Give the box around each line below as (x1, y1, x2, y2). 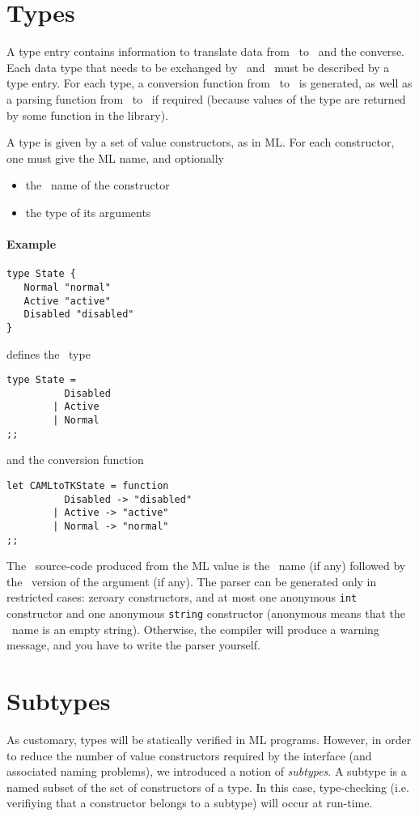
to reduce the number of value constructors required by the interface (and (6, 747, 372, 764)
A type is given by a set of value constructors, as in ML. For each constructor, (6, 134, 395, 151)
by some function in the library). (6, 106, 169, 123)
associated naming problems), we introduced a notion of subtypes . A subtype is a (6, 763, 407, 780)
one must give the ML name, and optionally (6, 149, 224, 166)
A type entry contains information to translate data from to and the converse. (6, 43, 404, 60)
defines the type (6, 345, 91, 362)
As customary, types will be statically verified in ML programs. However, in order (6, 731, 412, 748)
